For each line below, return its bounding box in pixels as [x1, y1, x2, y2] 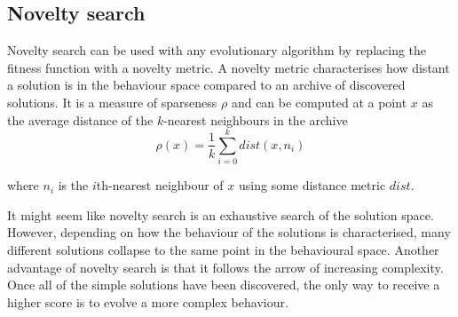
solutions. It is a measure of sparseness [7, 92, 217, 111]
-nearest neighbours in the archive [163, 110, 348, 129]
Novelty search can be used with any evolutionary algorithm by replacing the [7, 41, 427, 59]
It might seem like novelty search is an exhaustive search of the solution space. [7, 205, 434, 224]
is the [58, 176, 89, 194]
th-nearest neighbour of [96, 176, 224, 194]
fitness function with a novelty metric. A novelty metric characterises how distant [7, 58, 450, 76]
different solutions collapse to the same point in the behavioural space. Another [7, 241, 439, 259]
